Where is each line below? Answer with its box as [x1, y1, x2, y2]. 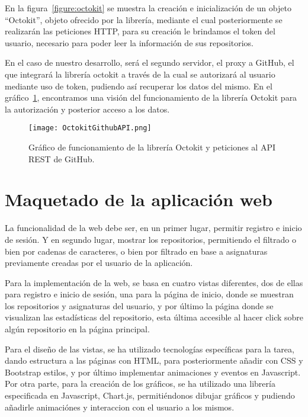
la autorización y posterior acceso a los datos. [5, 102, 170, 115]
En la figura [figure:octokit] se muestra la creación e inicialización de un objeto [5, 2, 291, 14]
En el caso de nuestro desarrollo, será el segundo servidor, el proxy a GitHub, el [5, 56, 294, 69]
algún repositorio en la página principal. [5, 323, 150, 335]
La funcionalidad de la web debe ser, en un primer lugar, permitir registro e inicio [5, 222, 302, 234]
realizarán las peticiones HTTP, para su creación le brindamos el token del [5, 25, 275, 37]
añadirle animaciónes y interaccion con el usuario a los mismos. [5, 400, 235, 413]
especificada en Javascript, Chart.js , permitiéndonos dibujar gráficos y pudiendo [5, 389, 295, 402]
